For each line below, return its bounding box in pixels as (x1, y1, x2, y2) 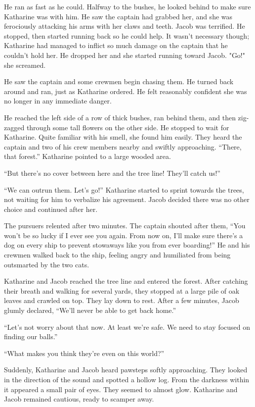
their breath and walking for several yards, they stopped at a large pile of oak (4, 285, 240, 296)
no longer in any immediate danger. (4, 96, 112, 106)
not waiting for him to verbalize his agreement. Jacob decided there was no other (4, 194, 250, 204)
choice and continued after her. (4, 203, 98, 214)
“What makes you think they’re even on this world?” (4, 348, 165, 358)
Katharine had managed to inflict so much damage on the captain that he (4, 40, 228, 51)
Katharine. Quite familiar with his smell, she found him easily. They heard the (4, 132, 242, 142)
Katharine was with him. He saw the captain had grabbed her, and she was (4, 11, 233, 21)
